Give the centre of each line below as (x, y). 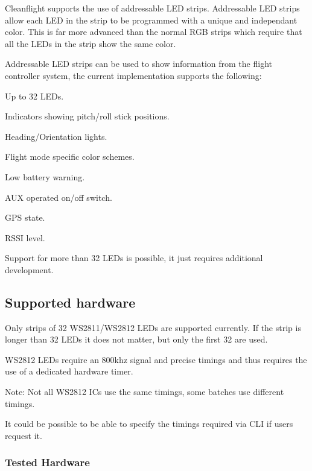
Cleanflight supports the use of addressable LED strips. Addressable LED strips (152, 8)
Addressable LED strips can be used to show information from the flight (138, 64)
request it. (24, 435)
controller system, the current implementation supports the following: (133, 75)
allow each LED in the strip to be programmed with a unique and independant (151, 20)
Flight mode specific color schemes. (70, 156)
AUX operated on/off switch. (59, 197)
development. (29, 269)
